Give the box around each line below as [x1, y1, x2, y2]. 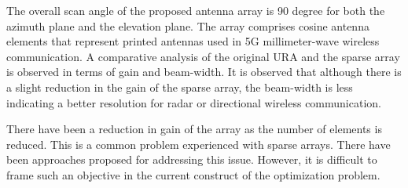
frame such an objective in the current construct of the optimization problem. [6, 166, 380, 183]
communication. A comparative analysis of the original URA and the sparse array [6, 48, 400, 64]
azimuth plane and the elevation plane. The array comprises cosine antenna [6, 17, 369, 34]
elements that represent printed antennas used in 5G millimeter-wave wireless [6, 33, 380, 49]
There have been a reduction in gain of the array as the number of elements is [6, 121, 382, 137]
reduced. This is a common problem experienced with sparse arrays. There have [6, 136, 391, 152]
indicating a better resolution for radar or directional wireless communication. [6, 94, 381, 110]
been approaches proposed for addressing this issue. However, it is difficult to [6, 151, 377, 168]
